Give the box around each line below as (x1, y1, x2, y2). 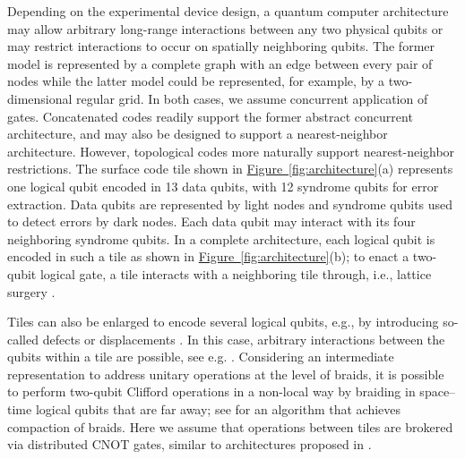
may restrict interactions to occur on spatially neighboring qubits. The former (7, 37, 435, 55)
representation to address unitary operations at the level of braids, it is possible (7, 364, 444, 383)
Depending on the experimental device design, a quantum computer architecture (7, 2, 449, 20)
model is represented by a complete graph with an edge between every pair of (7, 54, 433, 72)
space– (419, 382, 456, 401)
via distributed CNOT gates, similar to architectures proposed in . (7, 435, 372, 454)
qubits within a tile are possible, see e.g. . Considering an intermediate (7, 347, 394, 366)
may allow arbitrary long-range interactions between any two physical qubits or (7, 19, 443, 38)
